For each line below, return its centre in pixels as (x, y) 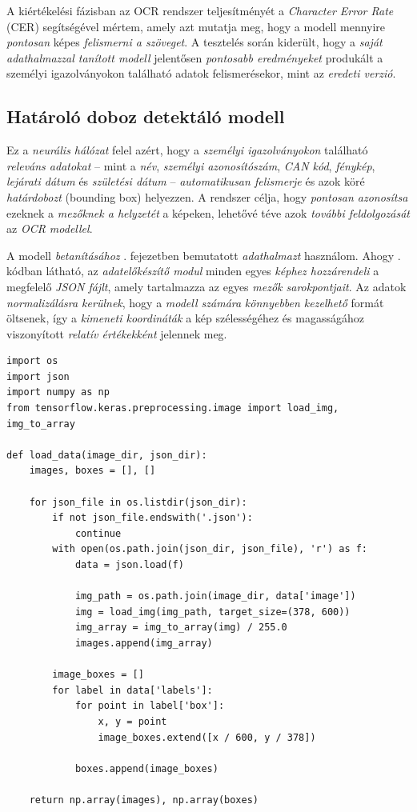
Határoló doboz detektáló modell (146, 116)
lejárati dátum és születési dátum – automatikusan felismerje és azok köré (186, 181)
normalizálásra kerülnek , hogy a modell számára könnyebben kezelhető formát (195, 302)
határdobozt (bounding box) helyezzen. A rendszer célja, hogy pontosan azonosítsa (207, 196)
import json (38, 376)
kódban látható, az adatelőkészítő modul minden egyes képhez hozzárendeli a (193, 271)
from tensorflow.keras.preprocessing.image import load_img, (173, 408)
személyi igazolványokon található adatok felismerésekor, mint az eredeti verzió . (201, 73)
